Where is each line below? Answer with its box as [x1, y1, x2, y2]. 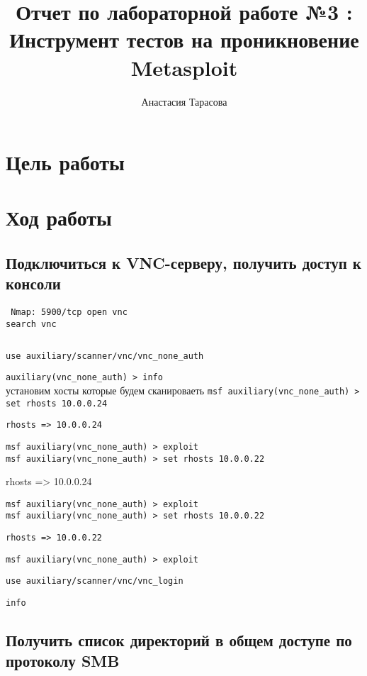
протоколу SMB [6, 650, 120, 672]
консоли [6, 272, 61, 294]
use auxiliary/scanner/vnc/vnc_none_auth [6, 350, 204, 361]
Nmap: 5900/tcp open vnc [11, 307, 128, 318]
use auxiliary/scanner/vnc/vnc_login [6, 576, 183, 587]
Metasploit [130, 52, 238, 82]
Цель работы [6, 148, 125, 177]
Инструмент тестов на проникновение [9, 25, 359, 54]
